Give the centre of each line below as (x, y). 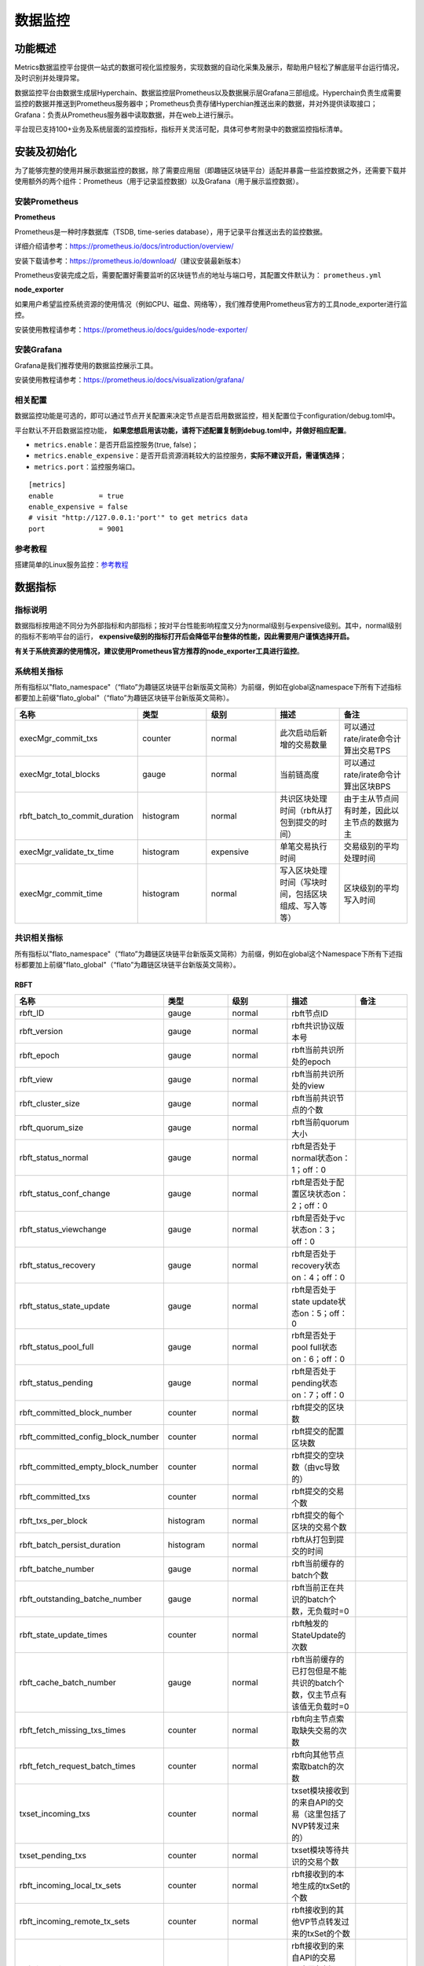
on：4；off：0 (318, 1278)
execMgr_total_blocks (60, 774)
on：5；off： (323, 1313)
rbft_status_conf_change (65, 1194)
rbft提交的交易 (318, 1492)
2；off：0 (310, 1206)
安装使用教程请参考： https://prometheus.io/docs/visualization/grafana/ (130, 380)
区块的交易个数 (319, 1527)
